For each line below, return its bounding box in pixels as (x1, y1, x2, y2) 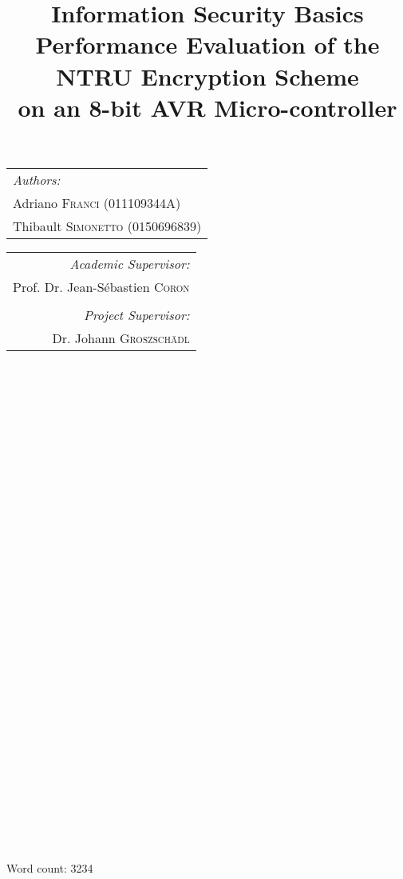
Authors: (13, 170, 61, 189)
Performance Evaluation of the (35, 28, 380, 61)
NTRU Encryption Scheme (56, 59, 359, 92)
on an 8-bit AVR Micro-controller (18, 90, 397, 123)
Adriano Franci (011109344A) (13, 193, 181, 212)
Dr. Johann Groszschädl (52, 328, 190, 347)
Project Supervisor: (84, 305, 190, 324)
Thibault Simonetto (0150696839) (13, 216, 202, 235)
